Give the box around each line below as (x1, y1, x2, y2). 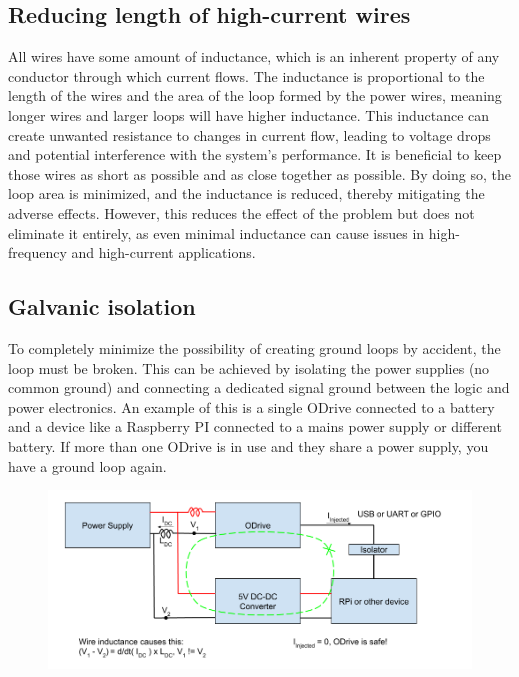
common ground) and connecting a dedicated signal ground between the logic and (8, 377, 510, 398)
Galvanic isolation (8, 291, 196, 322)
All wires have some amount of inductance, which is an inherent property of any (8, 46, 500, 67)
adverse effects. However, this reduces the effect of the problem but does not (8, 202, 475, 223)
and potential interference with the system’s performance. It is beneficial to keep (8, 144, 502, 165)
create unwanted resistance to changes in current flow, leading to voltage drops (8, 124, 491, 145)
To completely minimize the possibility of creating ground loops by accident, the (8, 337, 501, 358)
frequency (8, 242, 67, 263)
